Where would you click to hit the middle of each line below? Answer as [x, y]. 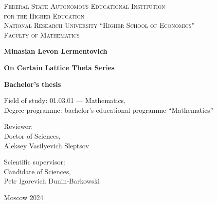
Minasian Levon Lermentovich [56, 51]
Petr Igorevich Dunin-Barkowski [52, 181]
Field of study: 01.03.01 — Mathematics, [65, 100]
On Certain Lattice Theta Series [59, 67]
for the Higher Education [44, 15]
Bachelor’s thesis [33, 84]
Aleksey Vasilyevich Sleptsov [46, 145]
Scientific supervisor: [35, 162]
